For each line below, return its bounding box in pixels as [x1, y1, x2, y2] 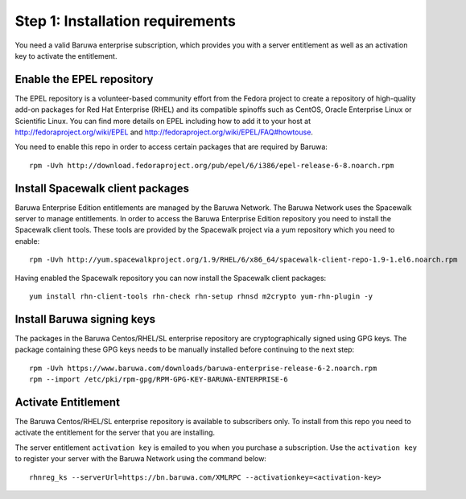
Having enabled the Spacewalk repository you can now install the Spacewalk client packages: [14, 273, 327, 282]
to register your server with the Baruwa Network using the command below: [14, 454, 267, 464]
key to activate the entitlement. [14, 51, 118, 60]
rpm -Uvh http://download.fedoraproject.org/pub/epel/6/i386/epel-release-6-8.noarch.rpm [29, 161, 394, 170]
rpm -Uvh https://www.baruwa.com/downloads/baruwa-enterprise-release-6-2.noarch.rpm [29, 363, 377, 373]
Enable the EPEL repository [14, 72, 154, 86]
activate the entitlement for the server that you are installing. [14, 427, 216, 438]
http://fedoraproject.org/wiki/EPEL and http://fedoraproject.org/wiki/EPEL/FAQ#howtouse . [14, 127, 314, 137]
